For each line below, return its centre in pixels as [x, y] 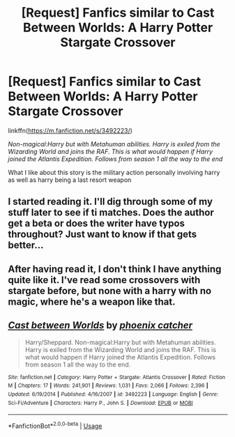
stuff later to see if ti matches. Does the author [111, 213]
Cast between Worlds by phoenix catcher [100, 325]
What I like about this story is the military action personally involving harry [114, 172]
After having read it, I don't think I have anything [115, 269]
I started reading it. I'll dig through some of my [111, 202]
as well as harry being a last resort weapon [70, 180]
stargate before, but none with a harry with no [110, 291]
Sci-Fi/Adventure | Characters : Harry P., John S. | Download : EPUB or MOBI [101, 403]
